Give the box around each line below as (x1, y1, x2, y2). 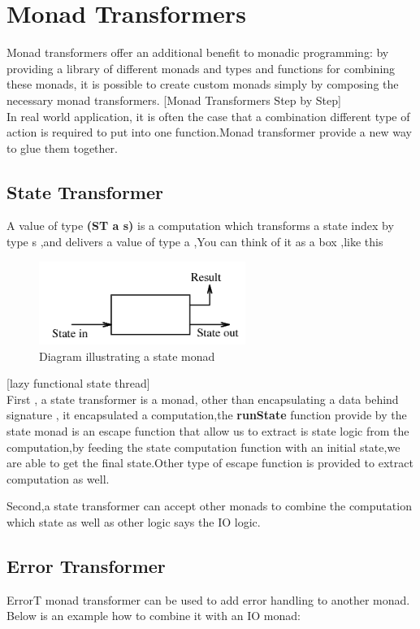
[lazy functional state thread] (6, 375, 150, 392)
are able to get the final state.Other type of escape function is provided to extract (6, 454, 414, 471)
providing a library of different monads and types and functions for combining (6, 59, 396, 76)
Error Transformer (6, 553, 166, 578)
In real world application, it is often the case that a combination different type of (6, 107, 410, 124)
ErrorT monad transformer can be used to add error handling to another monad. (6, 591, 410, 608)
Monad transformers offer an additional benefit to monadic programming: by (6, 44, 389, 61)
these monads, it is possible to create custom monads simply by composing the (6, 76, 399, 93)
